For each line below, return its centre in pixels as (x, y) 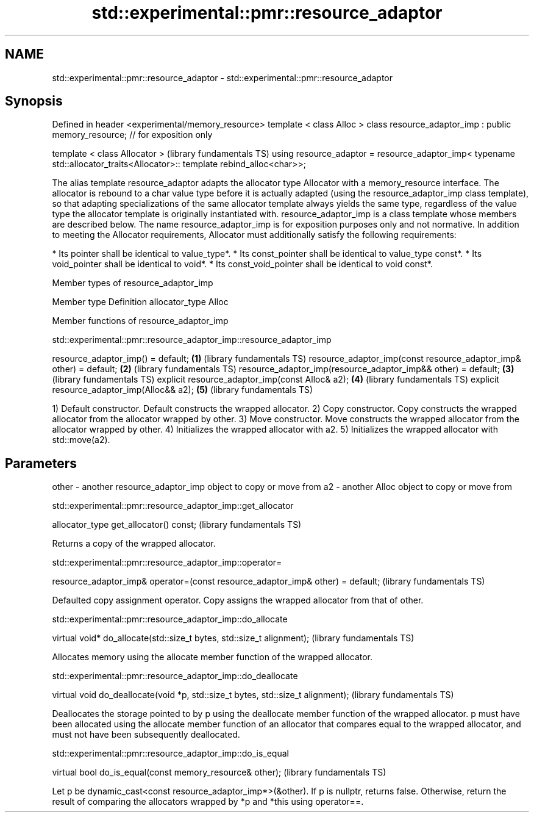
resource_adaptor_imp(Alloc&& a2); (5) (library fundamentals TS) (183, 390)
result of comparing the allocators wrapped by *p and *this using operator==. (208, 802)
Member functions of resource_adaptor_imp (140, 321)
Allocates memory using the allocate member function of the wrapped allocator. (212, 657)
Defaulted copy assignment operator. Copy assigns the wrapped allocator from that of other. (238, 600)
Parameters (41, 463)
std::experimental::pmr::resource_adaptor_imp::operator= (167, 563)
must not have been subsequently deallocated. (146, 735)
